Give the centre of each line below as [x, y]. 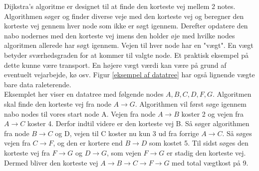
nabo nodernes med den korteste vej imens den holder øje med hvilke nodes [120, 35]
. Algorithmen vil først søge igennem [191, 103]
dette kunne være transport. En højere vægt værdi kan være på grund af [115, 65]
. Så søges [237, 133]
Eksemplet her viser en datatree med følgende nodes [84, 94]
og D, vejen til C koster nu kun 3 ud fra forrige [127, 133]
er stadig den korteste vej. [206, 152]
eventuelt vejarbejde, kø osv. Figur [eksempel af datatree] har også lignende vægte [129, 75]
